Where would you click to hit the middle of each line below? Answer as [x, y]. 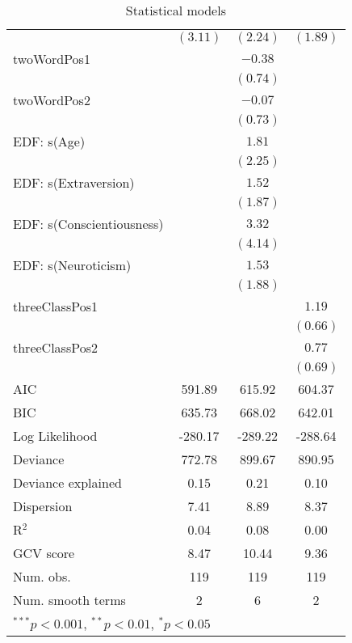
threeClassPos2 [55, 347]
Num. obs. [42, 576]
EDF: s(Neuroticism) [72, 265]
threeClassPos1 [55, 306]
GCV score [44, 553]
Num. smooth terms [69, 600]
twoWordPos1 [52, 59]
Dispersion [43, 506]
